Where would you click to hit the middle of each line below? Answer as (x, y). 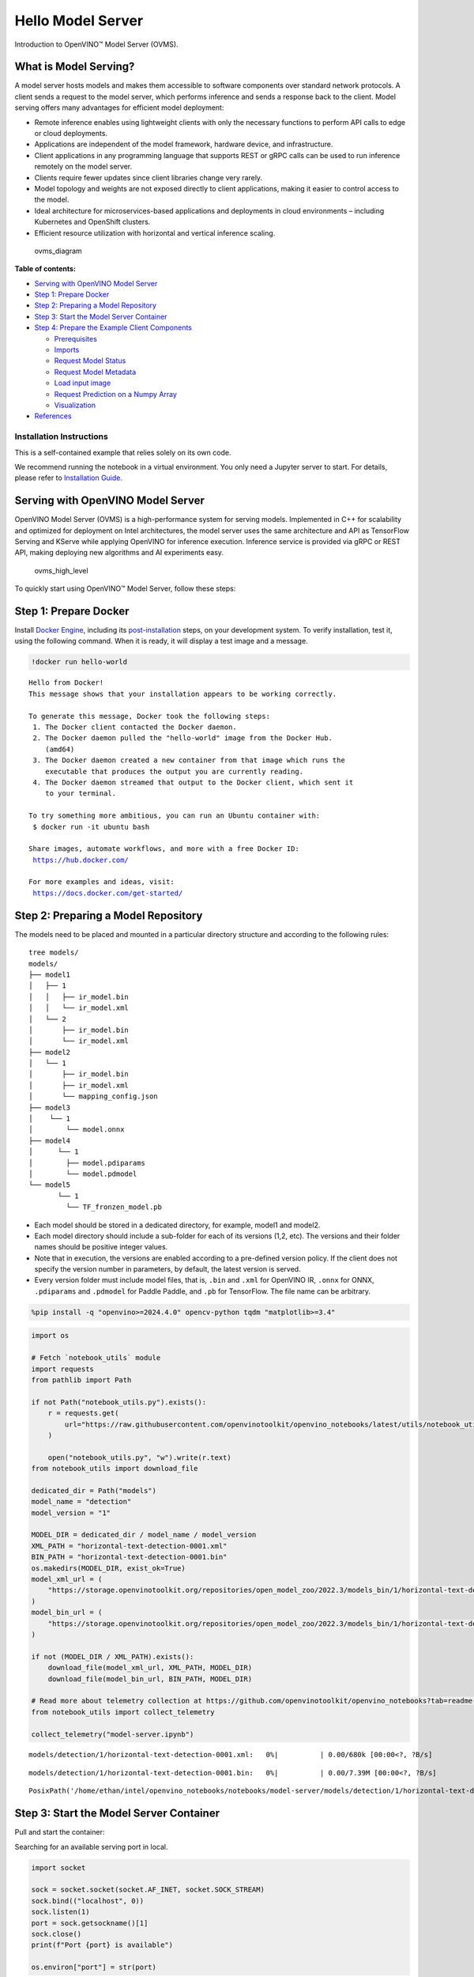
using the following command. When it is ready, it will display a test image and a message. (161, 641)
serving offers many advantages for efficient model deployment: (119, 108)
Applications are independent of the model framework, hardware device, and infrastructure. (184, 144)
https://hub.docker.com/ (81, 860)
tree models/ (54, 953)
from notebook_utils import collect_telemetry (123, 1712)
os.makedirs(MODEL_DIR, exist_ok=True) (108, 1568)
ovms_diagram (58, 251)
